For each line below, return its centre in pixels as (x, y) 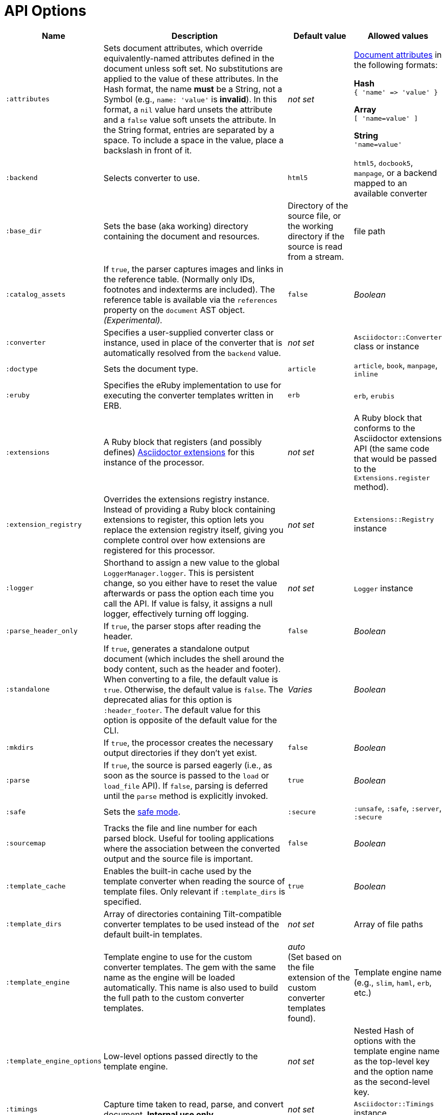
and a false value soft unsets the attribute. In (190, 119)
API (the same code (392, 448)
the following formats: (396, 65)
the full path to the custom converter (174, 998)
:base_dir (24, 231)
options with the (385, 1041)
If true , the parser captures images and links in (193, 269)
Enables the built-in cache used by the (177, 871)
